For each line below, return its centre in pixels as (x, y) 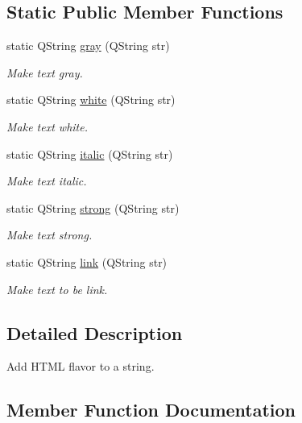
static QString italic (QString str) (90, 153)
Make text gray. (45, 72)
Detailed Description (95, 332)
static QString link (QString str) (87, 261)
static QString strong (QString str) (93, 207)
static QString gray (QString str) (88, 46)
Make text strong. (50, 235)
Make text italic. (47, 181)
